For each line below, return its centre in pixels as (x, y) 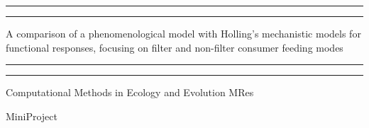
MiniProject (32, 116)
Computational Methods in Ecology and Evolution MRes (130, 92)
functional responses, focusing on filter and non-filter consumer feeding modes (175, 47)
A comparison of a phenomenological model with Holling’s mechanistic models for (183, 33)
